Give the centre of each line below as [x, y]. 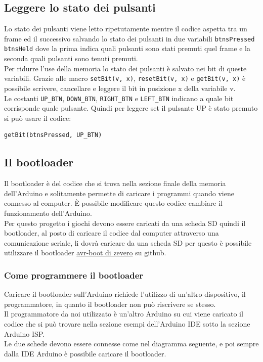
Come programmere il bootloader [74, 275]
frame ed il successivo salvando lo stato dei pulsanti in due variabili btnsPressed [129, 38]
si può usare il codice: [38, 118]
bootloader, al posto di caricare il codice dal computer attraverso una [112, 233]
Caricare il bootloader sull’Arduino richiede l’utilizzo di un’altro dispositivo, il [125, 294]
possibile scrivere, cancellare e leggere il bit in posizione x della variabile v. [120, 88]
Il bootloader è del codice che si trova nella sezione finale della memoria [115, 183]
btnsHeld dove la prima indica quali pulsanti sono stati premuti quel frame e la [127, 48]
